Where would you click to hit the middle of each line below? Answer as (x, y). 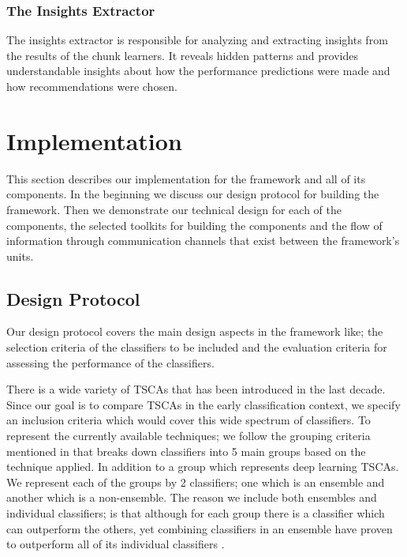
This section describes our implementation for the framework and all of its (186, 178)
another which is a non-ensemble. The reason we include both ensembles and (192, 497)
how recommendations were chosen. (92, 86)
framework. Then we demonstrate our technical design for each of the (174, 209)
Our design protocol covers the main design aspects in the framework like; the (195, 331)
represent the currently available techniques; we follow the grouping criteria (189, 436)
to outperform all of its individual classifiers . (116, 544)
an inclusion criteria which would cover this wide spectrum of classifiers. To (189, 420)
